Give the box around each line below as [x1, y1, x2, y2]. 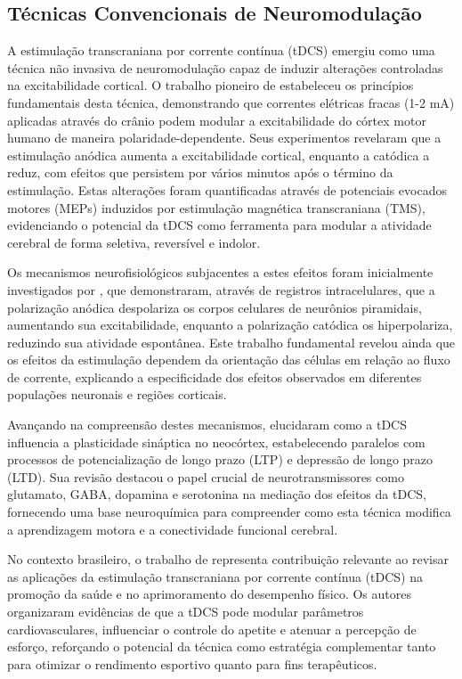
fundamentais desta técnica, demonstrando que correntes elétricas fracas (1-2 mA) [7, 93, 455, 111]
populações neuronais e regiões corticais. [7, 385, 227, 404]
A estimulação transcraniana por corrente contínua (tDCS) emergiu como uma [7, 41, 435, 60]
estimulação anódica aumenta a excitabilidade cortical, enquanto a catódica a [7, 145, 430, 164]
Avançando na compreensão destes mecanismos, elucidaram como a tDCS [7, 415, 407, 434]
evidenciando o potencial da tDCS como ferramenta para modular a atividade [7, 216, 432, 234]
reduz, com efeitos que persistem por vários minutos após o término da [7, 163, 393, 182]
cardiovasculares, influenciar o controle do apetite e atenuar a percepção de [7, 619, 417, 638]
